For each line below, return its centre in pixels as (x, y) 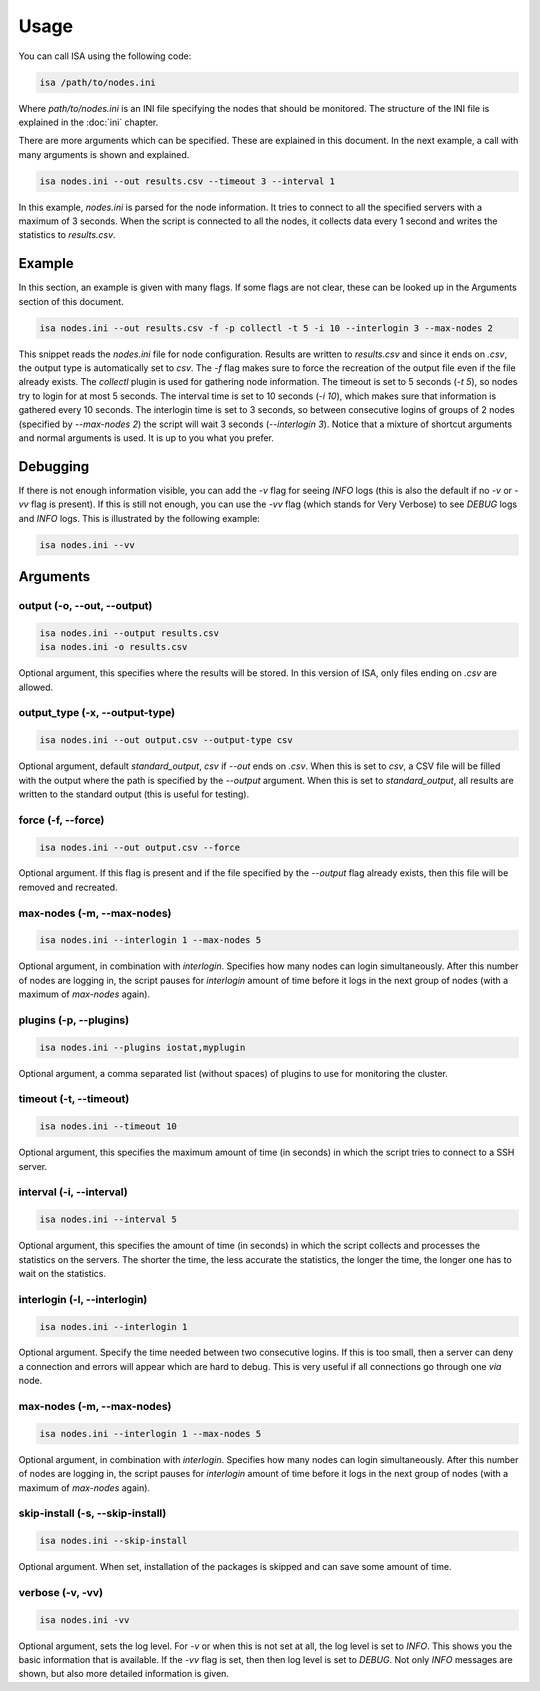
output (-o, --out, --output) (85, 606)
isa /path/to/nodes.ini (98, 82)
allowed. (36, 687)
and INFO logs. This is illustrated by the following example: (139, 518)
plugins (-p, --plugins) (74, 1020)
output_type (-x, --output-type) (96, 713)
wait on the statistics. (62, 1273)
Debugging (54, 466)
